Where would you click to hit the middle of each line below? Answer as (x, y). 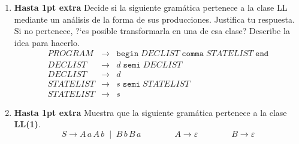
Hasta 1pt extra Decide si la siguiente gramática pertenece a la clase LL (151, 7)
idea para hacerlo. (47, 42)
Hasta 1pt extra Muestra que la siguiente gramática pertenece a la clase (150, 112)
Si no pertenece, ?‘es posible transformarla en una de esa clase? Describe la (152, 31)
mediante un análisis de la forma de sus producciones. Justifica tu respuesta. (154, 19)
